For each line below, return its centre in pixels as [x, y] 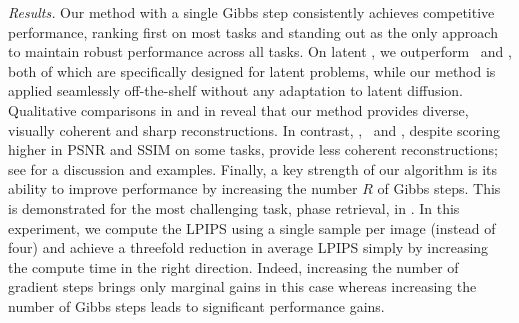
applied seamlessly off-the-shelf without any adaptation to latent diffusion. [236, 90]
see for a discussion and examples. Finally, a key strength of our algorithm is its [253, 168]
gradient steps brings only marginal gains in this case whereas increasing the [242, 286]
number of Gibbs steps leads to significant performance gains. [196, 305]
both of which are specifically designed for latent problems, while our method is [252, 70]
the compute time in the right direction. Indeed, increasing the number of [233, 266]
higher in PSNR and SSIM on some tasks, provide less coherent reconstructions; [253, 149]
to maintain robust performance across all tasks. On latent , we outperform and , [260, 51]
